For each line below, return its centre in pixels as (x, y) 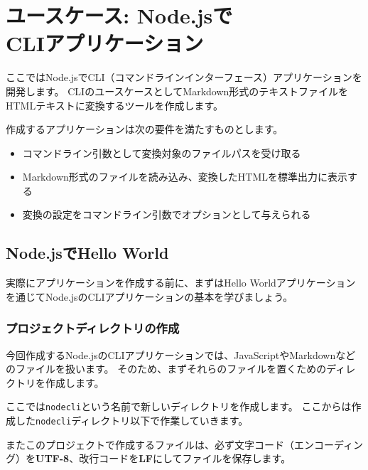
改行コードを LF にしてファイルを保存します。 (185, 458)
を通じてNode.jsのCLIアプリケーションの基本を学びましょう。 (150, 296)
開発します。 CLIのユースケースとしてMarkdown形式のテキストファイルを (177, 91)
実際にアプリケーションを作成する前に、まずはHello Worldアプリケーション (181, 283)
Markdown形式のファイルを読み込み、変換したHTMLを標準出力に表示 (185, 177)
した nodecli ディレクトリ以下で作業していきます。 (132, 421)
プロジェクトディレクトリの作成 (93, 328)
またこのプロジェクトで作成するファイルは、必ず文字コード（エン (160, 444)
